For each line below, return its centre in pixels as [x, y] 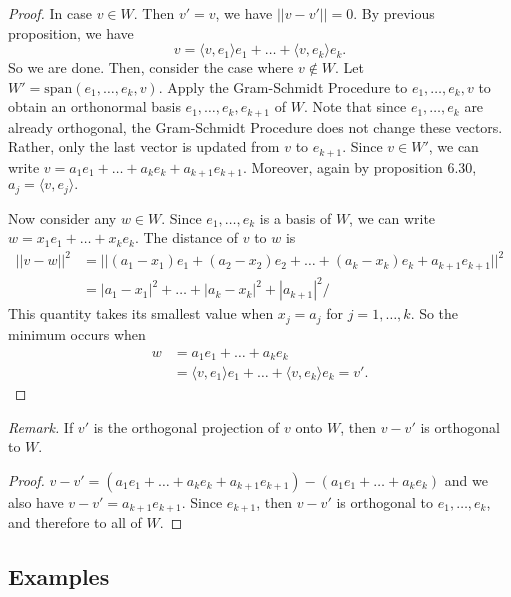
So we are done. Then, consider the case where [151, 67]
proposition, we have [71, 32]
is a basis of [295, 217]
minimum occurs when [77, 333]
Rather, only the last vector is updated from [144, 146]
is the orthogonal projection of [186, 426]
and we [466, 479]
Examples [59, 576]
